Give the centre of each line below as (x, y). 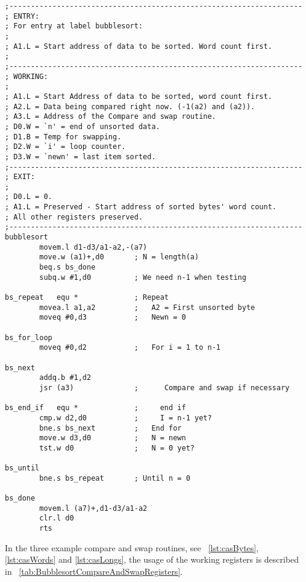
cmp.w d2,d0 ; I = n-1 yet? (126, 418)
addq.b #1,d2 (65, 378)
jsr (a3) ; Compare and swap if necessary (164, 387)
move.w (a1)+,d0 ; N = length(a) (119, 257)
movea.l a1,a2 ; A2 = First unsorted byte (147, 307)
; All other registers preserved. (74, 217)
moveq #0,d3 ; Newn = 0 (113, 318)
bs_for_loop (29, 337)
